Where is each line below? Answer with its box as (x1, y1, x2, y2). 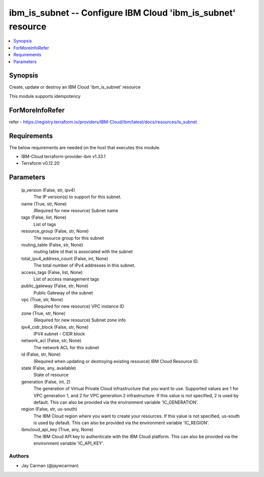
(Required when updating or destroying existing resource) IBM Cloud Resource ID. (33, 358, 199, 364)
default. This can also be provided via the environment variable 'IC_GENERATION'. (33, 399, 198, 405)
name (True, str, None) (21, 201, 67, 206)
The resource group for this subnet (33, 235, 104, 241)
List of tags (33, 221, 56, 227)
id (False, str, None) (21, 351, 61, 357)
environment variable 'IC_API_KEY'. (33, 440, 105, 446)
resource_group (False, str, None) (21, 228, 89, 234)
